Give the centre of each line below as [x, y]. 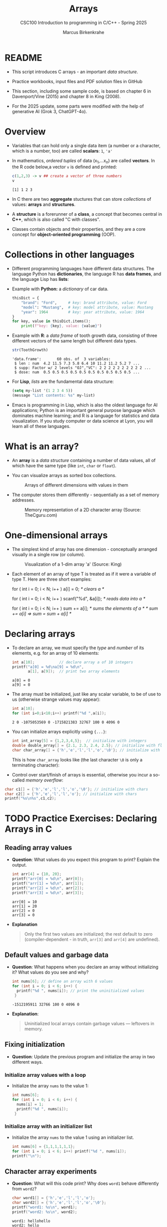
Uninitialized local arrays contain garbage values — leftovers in [89, 1023]
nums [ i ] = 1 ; [30, 1104]
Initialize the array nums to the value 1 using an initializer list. [73, 1137]
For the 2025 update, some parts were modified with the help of [78, 106]
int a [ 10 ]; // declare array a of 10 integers [72, 662]
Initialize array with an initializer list [48, 1126]
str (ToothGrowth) [30, 350]
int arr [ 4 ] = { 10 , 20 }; [37, 874]
